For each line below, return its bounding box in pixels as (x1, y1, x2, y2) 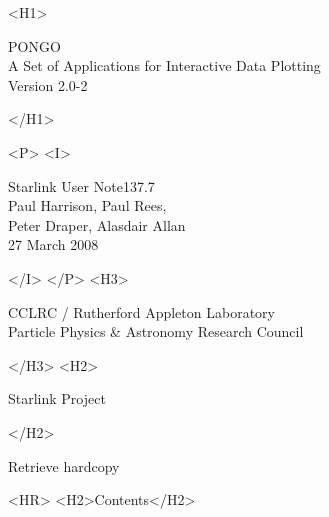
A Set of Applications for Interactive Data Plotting (8, 55, 321, 76)
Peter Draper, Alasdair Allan (8, 214, 186, 235)
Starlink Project (8, 388, 106, 409)
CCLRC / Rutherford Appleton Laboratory (8, 301, 275, 322)
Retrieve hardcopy (8, 455, 120, 476)
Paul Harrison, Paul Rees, (8, 195, 167, 216)
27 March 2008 (8, 234, 99, 255)
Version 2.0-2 (8, 74, 88, 95)
